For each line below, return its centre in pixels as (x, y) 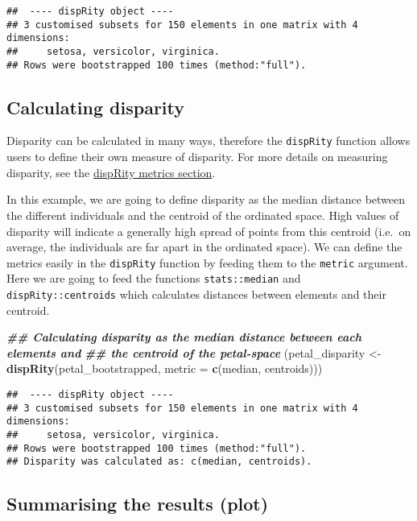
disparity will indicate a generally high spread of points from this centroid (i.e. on (209, 231)
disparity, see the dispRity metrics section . (111, 172)
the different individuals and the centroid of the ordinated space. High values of (203, 215)
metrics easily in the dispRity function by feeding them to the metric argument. (207, 262)
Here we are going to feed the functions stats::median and (154, 278)
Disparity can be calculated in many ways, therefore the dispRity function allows (208, 141)
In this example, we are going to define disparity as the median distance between (206, 199)
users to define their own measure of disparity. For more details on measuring (197, 157)
